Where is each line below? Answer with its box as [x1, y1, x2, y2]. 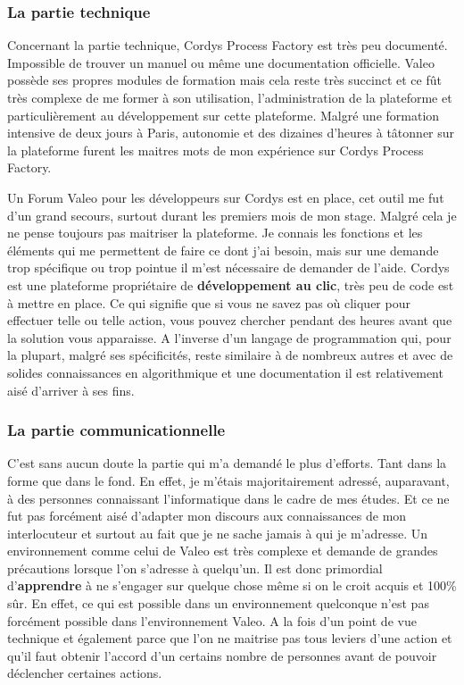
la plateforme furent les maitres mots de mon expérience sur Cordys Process [7, 140, 424, 159]
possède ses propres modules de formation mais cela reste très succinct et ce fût [7, 71, 442, 89]
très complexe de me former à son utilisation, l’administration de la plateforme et [7, 88, 452, 106]
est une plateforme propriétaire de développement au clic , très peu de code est [7, 275, 454, 294]
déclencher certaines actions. [7, 664, 162, 682]
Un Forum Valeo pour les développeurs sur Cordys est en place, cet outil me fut [7, 188, 444, 206]
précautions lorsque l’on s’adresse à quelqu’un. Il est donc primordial [7, 558, 383, 577]
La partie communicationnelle [7, 419, 226, 441]
